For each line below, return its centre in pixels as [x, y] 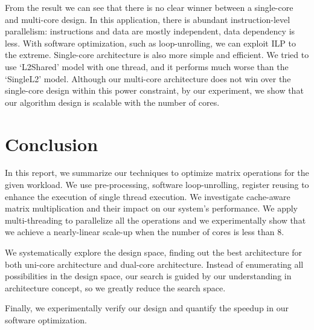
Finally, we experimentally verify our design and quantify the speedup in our [147, 308]
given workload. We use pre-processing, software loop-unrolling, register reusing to [157, 185]
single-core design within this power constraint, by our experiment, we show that [154, 90]
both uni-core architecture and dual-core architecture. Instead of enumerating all [154, 264]
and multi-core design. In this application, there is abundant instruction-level [148, 19]
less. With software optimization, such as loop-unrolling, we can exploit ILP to [150, 43]
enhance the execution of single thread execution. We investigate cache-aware [148, 196]
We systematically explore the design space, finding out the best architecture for [154, 252]
